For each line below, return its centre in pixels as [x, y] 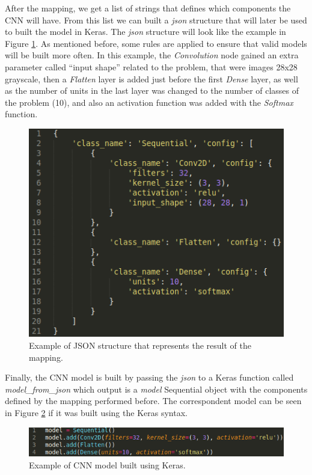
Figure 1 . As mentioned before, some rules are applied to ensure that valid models [156, 43]
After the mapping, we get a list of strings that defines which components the [148, 8]
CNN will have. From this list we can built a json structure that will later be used [156, 20]
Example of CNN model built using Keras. [107, 465]
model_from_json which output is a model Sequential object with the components [156, 389]
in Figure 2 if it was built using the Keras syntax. [96, 413]
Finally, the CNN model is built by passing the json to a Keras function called [149, 377]
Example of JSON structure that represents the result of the [140, 345]
